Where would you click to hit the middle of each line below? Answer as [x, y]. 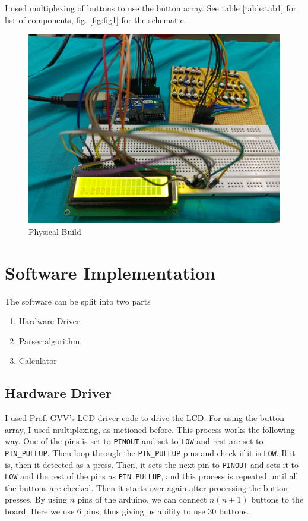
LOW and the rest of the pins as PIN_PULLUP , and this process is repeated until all [152, 476]
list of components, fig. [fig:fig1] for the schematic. [96, 19]
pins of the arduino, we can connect [142, 499]
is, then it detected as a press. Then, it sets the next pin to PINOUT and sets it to [152, 464]
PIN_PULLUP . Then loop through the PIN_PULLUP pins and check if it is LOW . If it [150, 452]
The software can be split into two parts [78, 301]
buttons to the [277, 499]
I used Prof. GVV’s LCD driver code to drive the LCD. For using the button [145, 418]
